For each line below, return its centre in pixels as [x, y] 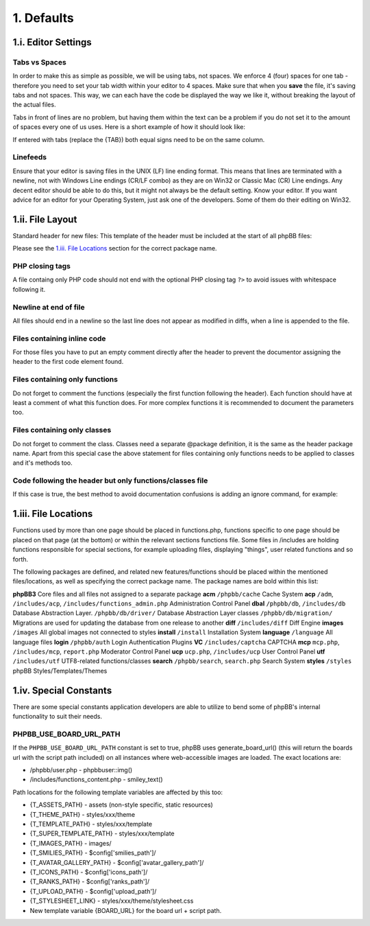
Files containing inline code [59, 338]
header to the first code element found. [68, 362]
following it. [29, 289]
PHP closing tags [42, 266]
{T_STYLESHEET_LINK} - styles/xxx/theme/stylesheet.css [112, 901]
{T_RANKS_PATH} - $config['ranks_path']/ [90, 881]
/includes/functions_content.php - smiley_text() [97, 780]
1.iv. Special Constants [62, 690]
